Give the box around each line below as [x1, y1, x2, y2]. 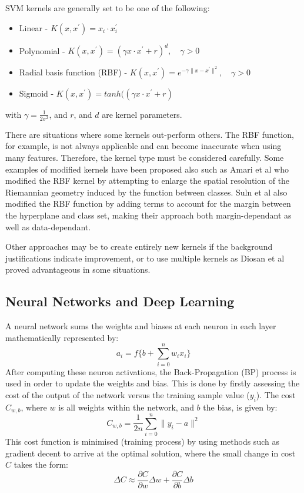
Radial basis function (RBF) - [19, 65, 128, 78]
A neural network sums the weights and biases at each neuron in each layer [5, 320, 276, 332]
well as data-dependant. [5, 220, 91, 233]
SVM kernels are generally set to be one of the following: [5, 2, 210, 14]
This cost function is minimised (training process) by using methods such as [5, 435, 279, 448]
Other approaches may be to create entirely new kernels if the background [5, 240, 273, 253]
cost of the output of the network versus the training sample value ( [5, 388, 250, 401]
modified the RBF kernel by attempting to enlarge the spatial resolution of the [5, 174, 290, 187]
